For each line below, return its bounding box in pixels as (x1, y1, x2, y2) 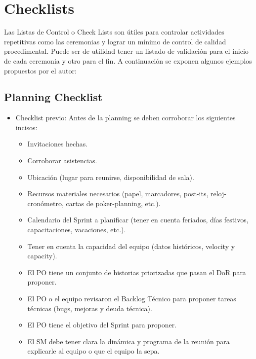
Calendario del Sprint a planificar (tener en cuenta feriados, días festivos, (27, 215, 249, 225)
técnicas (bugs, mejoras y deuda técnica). (27, 303, 152, 313)
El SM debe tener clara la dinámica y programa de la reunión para (27, 336, 230, 346)
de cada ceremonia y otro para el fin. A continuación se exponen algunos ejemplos (4, 55, 252, 66)
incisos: (15, 122, 38, 132)
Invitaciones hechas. (27, 139, 88, 149)
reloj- (210, 188, 226, 199)
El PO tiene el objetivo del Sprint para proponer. (27, 320, 177, 330)
